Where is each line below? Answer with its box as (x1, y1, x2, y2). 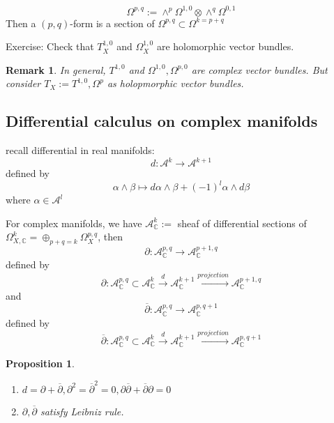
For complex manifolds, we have (6, 215, 142, 230)
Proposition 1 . (6, 356, 75, 371)
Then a (6, 15, 36, 30)
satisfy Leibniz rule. (40, 403, 124, 418)
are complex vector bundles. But (191, 62, 328, 77)
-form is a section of (70, 15, 155, 30)
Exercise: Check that (6, 39, 94, 54)
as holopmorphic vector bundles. (107, 76, 244, 91)
